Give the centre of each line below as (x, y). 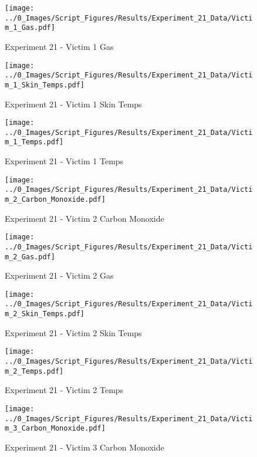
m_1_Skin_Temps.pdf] (45, 85)
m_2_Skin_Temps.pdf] (45, 314)
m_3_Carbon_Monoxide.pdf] (55, 429)
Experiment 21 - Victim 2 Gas (59, 275)
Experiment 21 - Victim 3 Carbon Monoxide (84, 447)
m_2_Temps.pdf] (34, 371)
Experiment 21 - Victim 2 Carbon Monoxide (84, 218)
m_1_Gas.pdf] (30, 28)
